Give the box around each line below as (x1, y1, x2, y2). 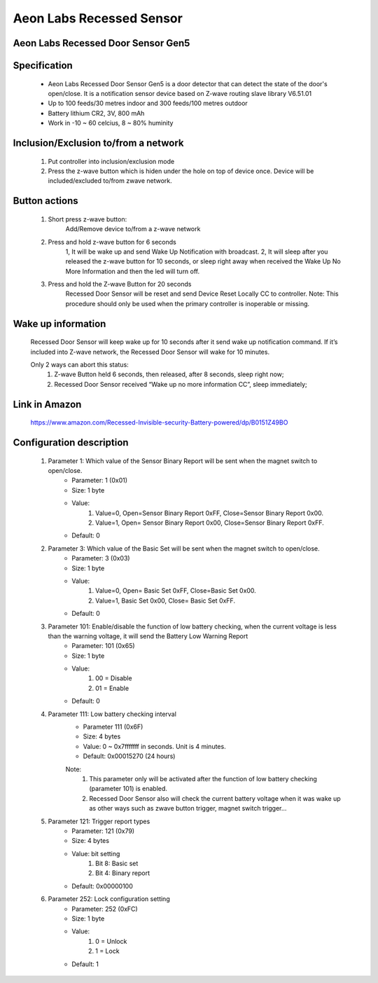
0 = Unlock (95, 937, 127, 945)
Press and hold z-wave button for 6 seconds (48, 238, 176, 246)
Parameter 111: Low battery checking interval (48, 710, 176, 718)
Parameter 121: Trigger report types (48, 817, 150, 825)
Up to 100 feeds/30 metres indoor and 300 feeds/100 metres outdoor (48, 99, 248, 108)
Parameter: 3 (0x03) (71, 554, 130, 563)
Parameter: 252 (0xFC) (71, 905, 138, 913)
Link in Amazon (13, 398, 82, 410)
